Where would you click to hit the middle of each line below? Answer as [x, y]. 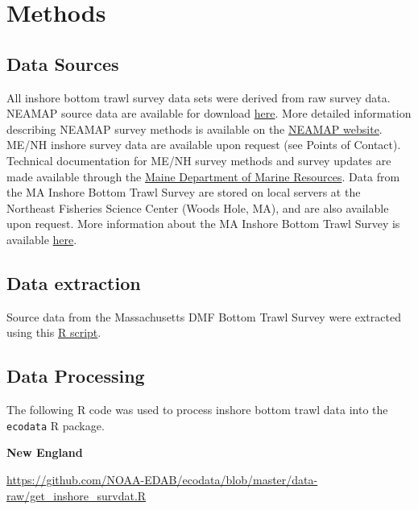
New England [45, 452]
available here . [42, 239]
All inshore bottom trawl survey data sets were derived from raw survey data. [199, 97]
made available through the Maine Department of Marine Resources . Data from [203, 176]
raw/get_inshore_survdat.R [77, 495]
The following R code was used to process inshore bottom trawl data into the [197, 410]
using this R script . [54, 332]
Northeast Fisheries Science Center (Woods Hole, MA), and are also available [198, 207]
